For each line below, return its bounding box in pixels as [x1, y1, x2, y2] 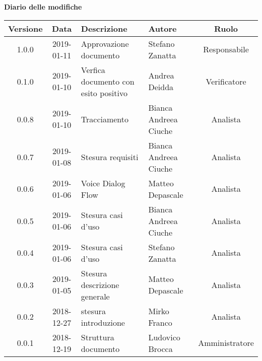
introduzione [81, 316, 125, 328]
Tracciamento [81, 113, 129, 125]
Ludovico [148, 331, 180, 343]
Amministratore [198, 337, 254, 349]
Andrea [148, 69, 174, 82]
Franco [148, 316, 172, 328]
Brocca [148, 342, 173, 354]
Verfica [81, 63, 105, 76]
